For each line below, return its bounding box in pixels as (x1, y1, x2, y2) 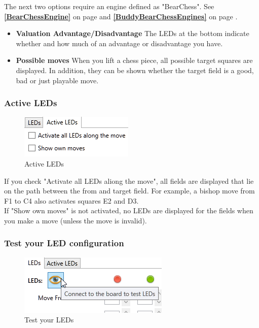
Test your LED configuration (4, 237, 124, 249)
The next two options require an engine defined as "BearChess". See (4, 1, 214, 11)
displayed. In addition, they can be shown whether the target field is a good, (16, 64, 254, 75)
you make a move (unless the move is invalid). (4, 215, 147, 225)
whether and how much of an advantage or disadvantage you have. (16, 38, 223, 48)
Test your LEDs (24, 314, 74, 325)
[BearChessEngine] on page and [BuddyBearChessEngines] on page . (4, 11, 238, 21)
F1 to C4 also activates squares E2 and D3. (4, 195, 139, 206)
